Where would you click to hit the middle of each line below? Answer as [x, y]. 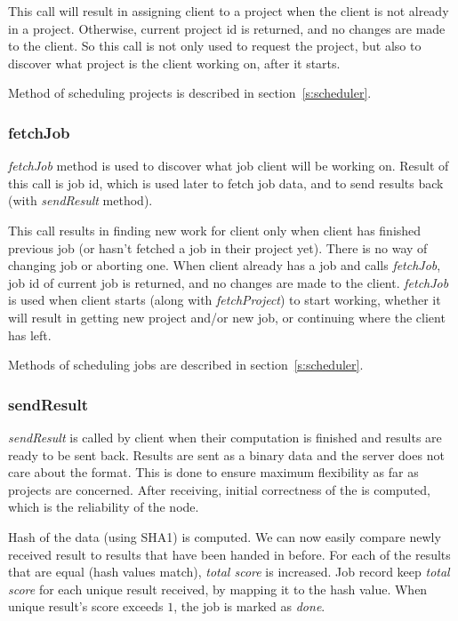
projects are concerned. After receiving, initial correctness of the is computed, [220, 489]
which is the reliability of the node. [104, 507]
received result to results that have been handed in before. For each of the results [229, 554]
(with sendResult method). [80, 200]
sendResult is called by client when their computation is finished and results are [225, 437]
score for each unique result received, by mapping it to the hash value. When [218, 589]
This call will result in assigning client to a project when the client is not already [229, 11]
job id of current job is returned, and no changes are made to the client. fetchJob [229, 282]
